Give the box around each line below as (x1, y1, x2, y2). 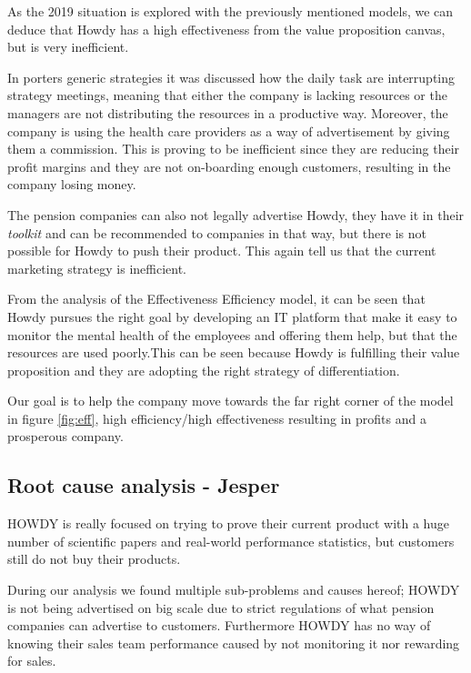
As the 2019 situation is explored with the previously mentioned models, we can (7, 2, 454, 20)
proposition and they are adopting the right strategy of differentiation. (7, 360, 400, 379)
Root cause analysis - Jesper (7, 471, 280, 499)
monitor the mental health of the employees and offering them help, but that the (7, 325, 457, 344)
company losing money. (7, 175, 136, 194)
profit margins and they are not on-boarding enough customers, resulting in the (7, 156, 451, 176)
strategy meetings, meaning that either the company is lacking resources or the (7, 85, 447, 105)
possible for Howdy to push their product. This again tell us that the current (7, 241, 436, 260)
